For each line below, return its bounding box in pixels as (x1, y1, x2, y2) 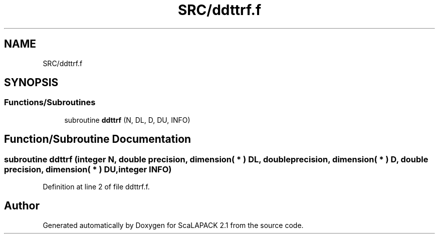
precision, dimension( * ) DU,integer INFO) (4, 164, 172, 174)
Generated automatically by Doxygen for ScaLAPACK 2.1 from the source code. (43, 220, 304, 229)
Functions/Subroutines (4, 97, 96, 108)
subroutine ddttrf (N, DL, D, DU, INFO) (64, 115, 190, 124)
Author (4, 199, 40, 212)
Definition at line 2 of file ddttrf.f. (43, 182, 150, 191)
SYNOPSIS (4, 76, 59, 89)
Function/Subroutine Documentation (4, 133, 191, 146)
